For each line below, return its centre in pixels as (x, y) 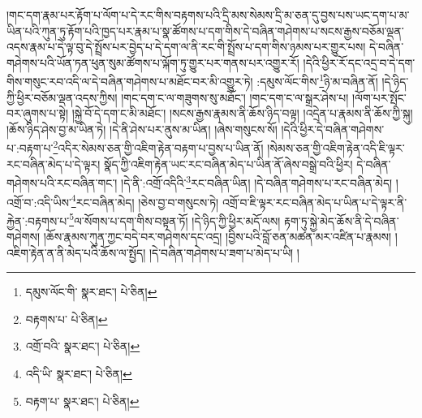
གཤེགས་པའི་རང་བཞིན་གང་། (62, 182)
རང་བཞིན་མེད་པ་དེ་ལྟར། (54, 164)
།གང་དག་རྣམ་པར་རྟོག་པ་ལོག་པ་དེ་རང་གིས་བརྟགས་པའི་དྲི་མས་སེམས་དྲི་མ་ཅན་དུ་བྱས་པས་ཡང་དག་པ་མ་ (208, 15)
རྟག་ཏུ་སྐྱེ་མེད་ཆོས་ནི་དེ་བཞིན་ (341, 220)
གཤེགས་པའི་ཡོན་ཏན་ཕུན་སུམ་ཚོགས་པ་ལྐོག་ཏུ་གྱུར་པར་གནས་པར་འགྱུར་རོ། (153, 62)
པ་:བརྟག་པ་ (30, 148)
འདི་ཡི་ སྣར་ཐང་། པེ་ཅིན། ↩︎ (79, 373)
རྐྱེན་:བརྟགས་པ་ (38, 220)
